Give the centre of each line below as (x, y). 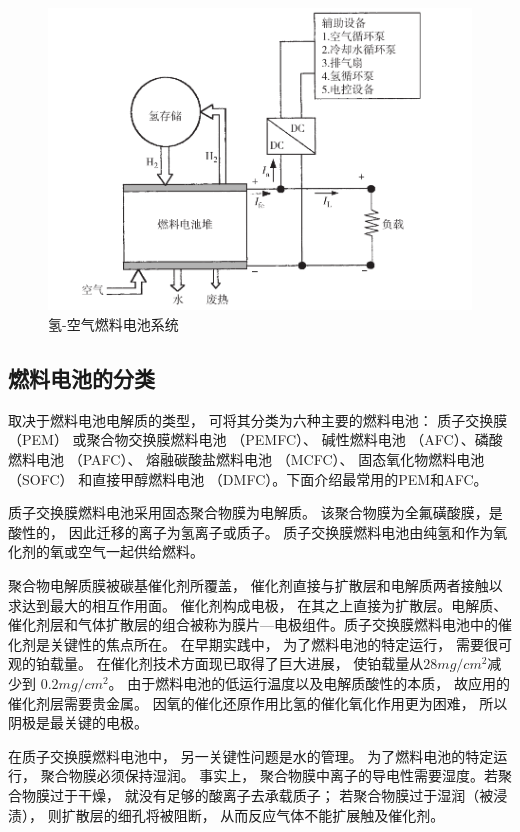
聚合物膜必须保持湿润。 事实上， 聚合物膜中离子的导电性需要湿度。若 (269, 775)
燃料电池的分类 (81, 378)
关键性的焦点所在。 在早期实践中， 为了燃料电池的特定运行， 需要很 (273, 643)
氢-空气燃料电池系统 (113, 324)
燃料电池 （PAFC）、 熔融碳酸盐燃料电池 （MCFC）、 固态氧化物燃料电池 (246, 459)
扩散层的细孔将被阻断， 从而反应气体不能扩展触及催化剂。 (253, 814)
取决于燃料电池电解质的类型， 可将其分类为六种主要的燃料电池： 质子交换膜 (258, 419)
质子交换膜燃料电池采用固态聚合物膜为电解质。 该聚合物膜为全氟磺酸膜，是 (255, 512)
